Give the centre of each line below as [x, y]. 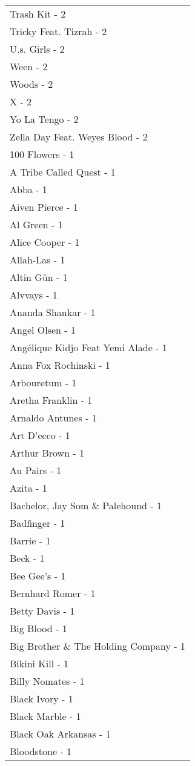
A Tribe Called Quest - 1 [63, 172]
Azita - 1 [28, 488]
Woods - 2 [31, 84]
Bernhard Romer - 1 [53, 593]
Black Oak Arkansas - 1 [60, 734]
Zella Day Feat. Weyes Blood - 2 [79, 137]
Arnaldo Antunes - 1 [53, 418]
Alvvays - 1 [34, 295]
